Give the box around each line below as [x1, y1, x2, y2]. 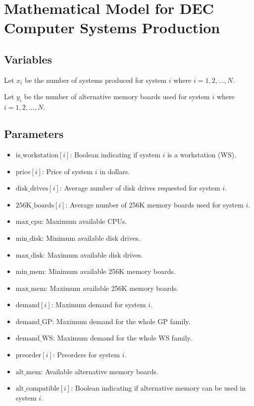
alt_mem [15, 368, 41, 376]
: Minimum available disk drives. [42, 232, 141, 243]
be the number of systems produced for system [24, 74, 167, 85]
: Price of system [42, 166, 93, 176]
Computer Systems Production [4, 17, 220, 38]
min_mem [15, 269, 45, 276]
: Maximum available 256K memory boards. [46, 282, 179, 293]
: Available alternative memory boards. [41, 366, 158, 376]
